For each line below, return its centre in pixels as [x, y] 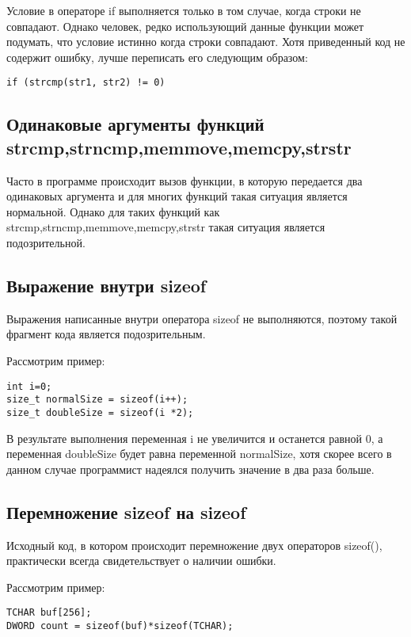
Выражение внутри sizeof [107, 285]
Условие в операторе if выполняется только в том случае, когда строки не [184, 10]
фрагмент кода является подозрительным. [106, 334]
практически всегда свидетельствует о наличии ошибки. [141, 561]
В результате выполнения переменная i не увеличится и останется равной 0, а [195, 438]
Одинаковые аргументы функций [135, 124]
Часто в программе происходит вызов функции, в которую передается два [185, 180]
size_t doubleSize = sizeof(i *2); [100, 412]
